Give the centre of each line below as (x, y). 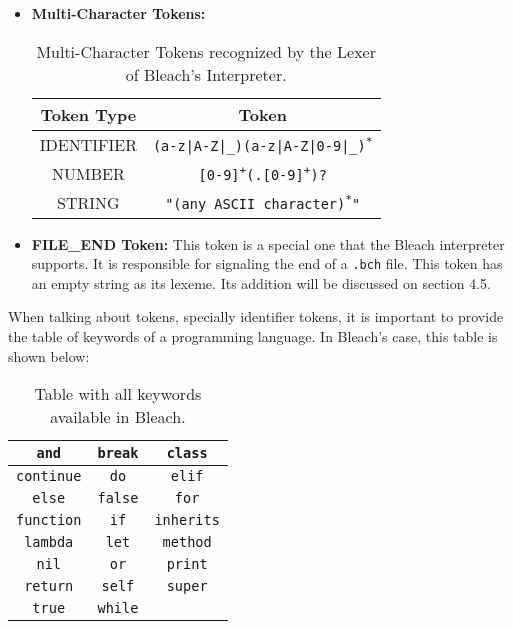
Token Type (88, 114)
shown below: (49, 355)
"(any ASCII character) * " (263, 202)
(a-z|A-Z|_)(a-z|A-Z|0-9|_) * (262, 144)
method (187, 542)
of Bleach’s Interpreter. (206, 74)
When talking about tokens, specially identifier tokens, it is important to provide (256, 316)
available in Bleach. (118, 417)
